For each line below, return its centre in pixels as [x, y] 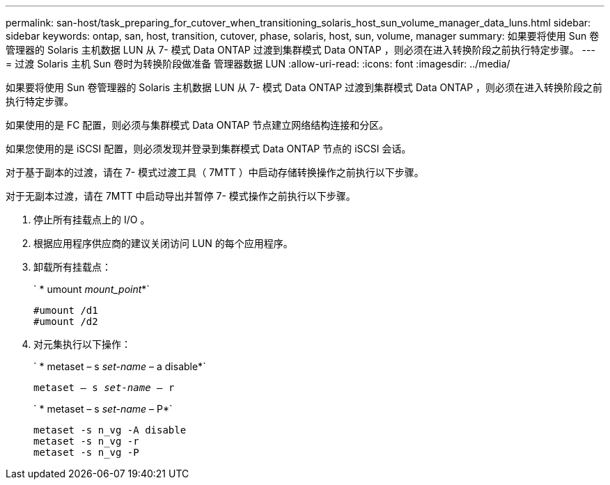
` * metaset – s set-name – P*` [103, 409]
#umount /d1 [66, 310]
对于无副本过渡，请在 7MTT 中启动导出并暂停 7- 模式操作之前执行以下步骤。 [181, 196]
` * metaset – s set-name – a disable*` [120, 366]
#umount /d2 [66, 321]
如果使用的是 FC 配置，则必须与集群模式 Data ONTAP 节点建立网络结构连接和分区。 [197, 125]
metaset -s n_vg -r [86, 441]
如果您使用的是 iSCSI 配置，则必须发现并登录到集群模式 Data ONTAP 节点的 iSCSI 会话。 [209, 149]
